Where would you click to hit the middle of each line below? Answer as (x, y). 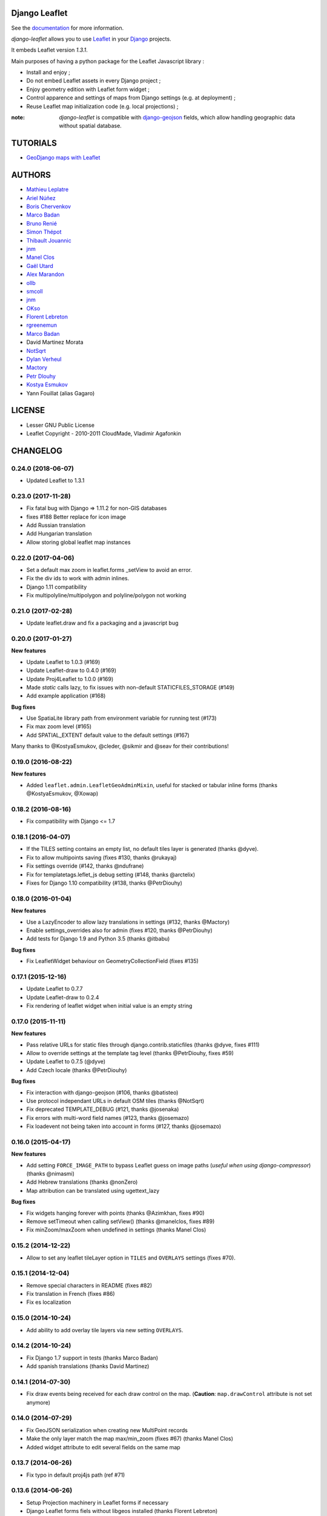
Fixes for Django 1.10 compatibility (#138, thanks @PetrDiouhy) (104, 883)
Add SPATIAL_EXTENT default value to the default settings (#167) (108, 735)
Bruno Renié (42, 223)
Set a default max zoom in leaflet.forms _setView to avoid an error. (109, 569)
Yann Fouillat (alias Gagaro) (61, 393)
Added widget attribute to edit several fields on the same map (104, 1447)
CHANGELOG (37, 451)
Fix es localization (49, 1302)
